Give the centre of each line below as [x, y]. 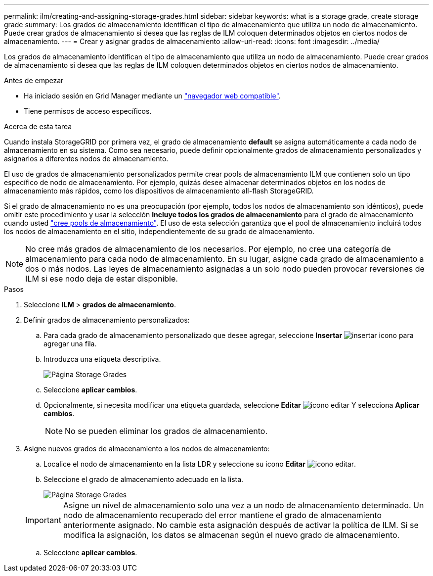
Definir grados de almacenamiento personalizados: [107, 320]
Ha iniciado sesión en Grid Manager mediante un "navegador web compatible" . [152, 96]
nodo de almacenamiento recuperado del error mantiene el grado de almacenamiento [222, 515]
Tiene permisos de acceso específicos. [88, 111]
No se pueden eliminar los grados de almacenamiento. [166, 431]
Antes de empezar [34, 80]
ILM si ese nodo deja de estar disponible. [102, 279]
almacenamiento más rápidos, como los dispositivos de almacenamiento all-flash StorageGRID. [159, 191]
